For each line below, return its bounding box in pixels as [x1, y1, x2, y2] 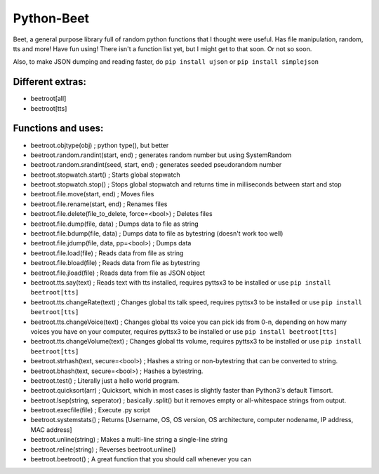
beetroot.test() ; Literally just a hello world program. [30, 376, 180, 385]
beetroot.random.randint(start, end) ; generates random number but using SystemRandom [30, 151, 292, 159]
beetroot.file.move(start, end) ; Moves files [30, 190, 154, 198]
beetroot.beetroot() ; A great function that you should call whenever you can [30, 455, 252, 463]
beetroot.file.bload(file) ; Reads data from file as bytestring [30, 259, 200, 267]
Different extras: [13, 76, 87, 88]
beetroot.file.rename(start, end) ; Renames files [30, 200, 168, 208]
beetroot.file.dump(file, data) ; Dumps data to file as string [30, 219, 199, 228]
